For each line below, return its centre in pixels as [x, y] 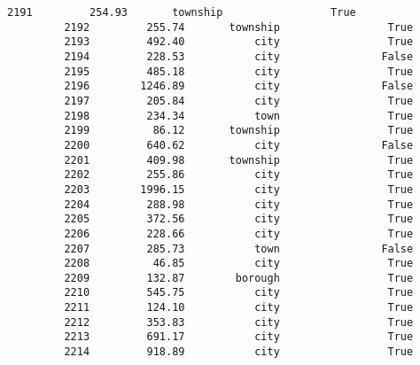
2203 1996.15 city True [239, 189]
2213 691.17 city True [239, 337]
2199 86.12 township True [239, 131]
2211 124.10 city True [239, 308]
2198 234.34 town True [239, 116]
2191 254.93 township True [182, 12]
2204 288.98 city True [239, 204]
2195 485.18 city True [239, 71]
